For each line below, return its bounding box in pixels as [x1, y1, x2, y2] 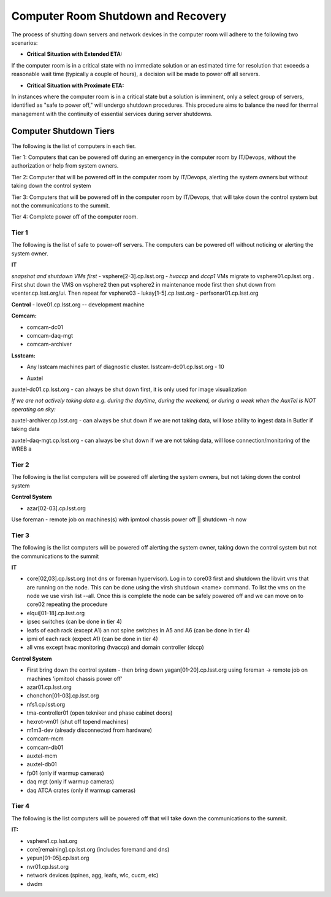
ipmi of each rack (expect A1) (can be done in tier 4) [26, 635, 159, 643]
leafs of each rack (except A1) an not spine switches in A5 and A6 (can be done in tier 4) [26, 626, 250, 634]
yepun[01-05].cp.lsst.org [26, 854, 89, 862]
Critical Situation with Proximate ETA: [26, 82, 124, 89]
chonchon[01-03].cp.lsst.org [26, 692, 99, 699]
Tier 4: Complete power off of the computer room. [11, 213, 138, 220]
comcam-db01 [26, 744, 64, 751]
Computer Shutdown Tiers [11, 126, 115, 136]
